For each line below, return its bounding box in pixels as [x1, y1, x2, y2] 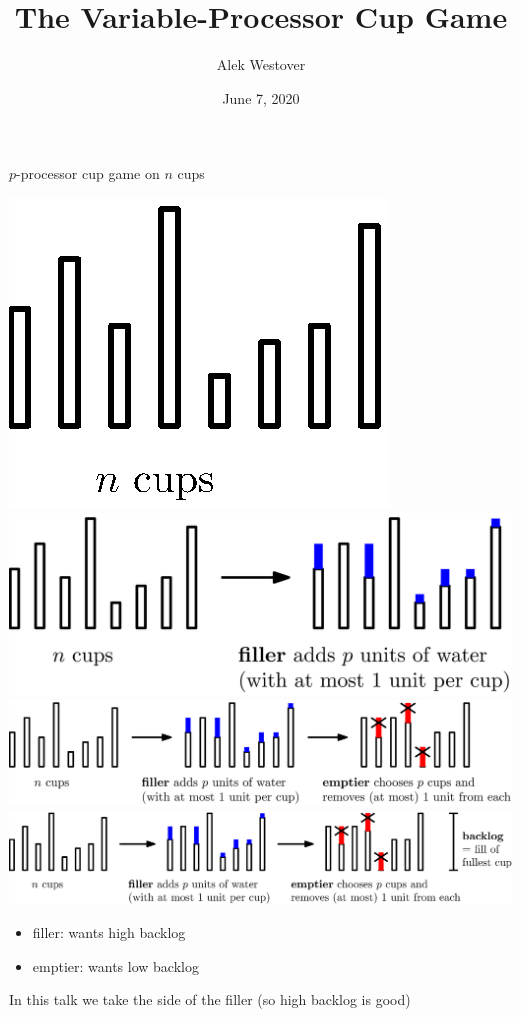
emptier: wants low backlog [32, 955, 199, 976]
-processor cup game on [16, 163, 160, 184]
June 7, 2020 [222, 87, 300, 108]
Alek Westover [216, 54, 306, 75]
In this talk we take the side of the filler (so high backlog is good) [9, 989, 411, 1010]
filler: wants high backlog [32, 922, 186, 943]
